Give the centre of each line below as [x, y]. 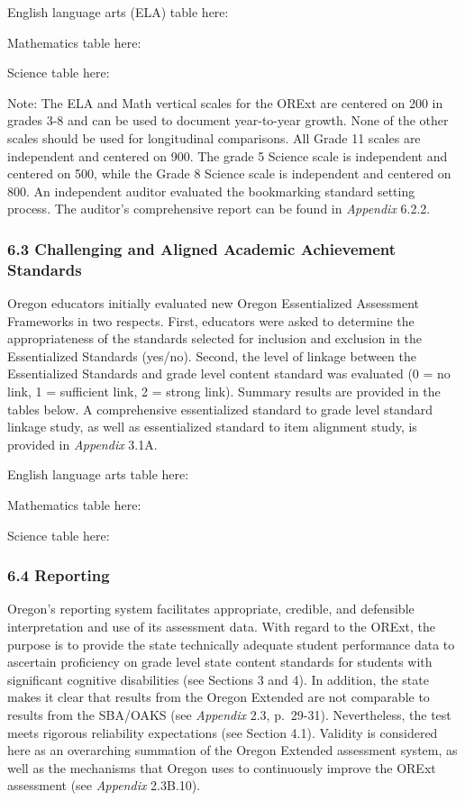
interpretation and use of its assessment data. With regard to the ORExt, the [222, 627]
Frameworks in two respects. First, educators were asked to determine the [211, 320]
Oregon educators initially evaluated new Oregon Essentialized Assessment [213, 303]
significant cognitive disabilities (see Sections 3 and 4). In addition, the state [218, 679]
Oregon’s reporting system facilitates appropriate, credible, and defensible [211, 609]
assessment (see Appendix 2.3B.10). [104, 785]
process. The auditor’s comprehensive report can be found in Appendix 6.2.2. [219, 209]
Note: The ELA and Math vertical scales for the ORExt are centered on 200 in [225, 102]
